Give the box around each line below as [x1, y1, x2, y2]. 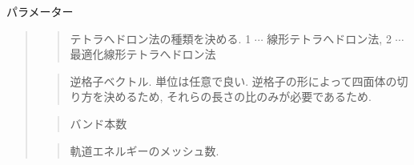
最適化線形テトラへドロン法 [70, 46, 216, 62]
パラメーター [6, 3, 74, 19]
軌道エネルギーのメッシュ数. [70, 142, 219, 159]
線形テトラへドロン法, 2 [267, 30, 392, 46]
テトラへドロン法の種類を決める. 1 [70, 30, 251, 46]
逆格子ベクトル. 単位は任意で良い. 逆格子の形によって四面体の [70, 72, 397, 89]
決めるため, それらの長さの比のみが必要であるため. [103, 88, 372, 105]
